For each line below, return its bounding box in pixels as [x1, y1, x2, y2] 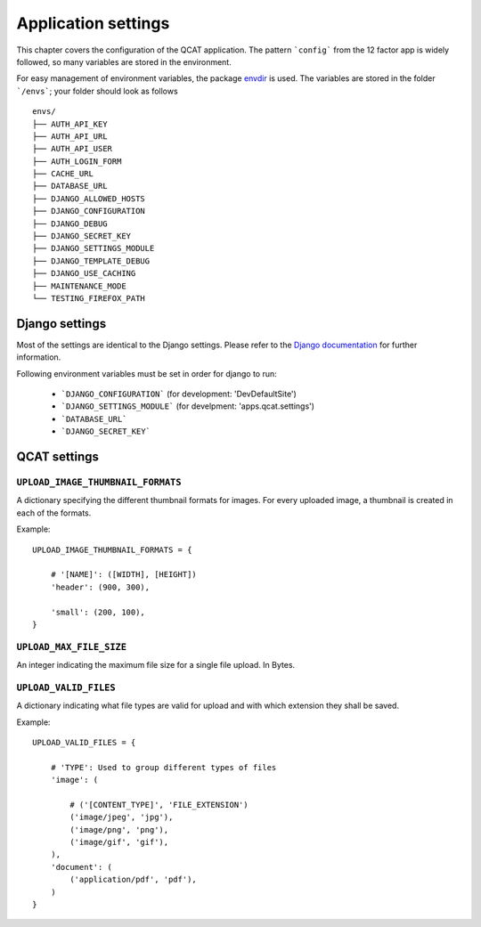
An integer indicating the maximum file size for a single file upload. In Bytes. [16, 660, 296, 671]
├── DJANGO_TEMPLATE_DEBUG [32, 256, 151, 266]
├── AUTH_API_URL [32, 131, 108, 142]
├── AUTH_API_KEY [32, 118, 108, 129]
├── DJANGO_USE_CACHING [32, 268, 136, 279]
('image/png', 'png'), [69, 825, 169, 834]
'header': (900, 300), [50, 581, 151, 592]
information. [16, 352, 61, 362]
